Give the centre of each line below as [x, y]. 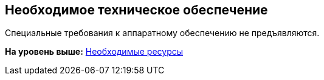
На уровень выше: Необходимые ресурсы [94, 52]
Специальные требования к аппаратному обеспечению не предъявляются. [162, 33]
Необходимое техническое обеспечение [136, 10]
